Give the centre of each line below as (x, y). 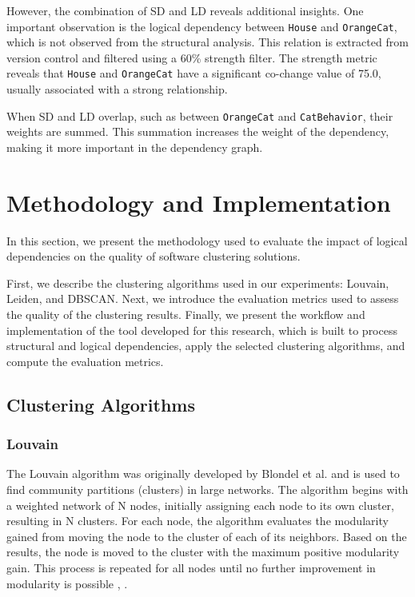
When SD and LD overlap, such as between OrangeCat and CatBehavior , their (200, 115)
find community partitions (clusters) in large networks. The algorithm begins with (207, 489)
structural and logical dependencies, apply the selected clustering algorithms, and (206, 346)
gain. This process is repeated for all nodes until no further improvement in (191, 567)
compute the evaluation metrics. (85, 361)
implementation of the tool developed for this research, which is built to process (202, 330)
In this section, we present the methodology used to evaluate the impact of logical (207, 240)
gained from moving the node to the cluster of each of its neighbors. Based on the (207, 536)
